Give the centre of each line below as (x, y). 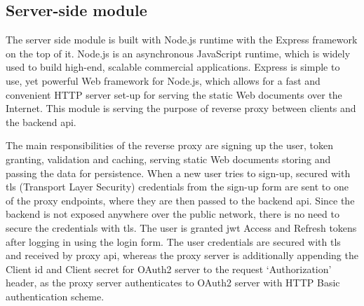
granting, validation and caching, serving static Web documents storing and (168, 159)
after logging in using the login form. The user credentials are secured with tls (173, 241)
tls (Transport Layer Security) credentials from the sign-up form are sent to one (177, 187)
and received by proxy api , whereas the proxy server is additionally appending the (182, 255)
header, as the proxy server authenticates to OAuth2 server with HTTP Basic (173, 283)
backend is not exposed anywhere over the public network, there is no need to (173, 214)
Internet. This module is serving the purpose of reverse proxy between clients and (181, 108)
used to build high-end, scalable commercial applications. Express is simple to (173, 67)
